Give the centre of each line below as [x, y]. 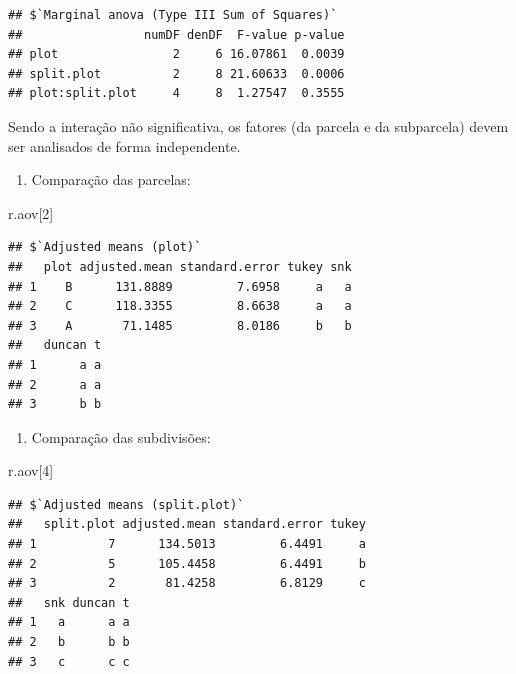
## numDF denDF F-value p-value [176, 34]
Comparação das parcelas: [111, 179]
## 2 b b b [69, 642]
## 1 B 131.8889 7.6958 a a [180, 286]
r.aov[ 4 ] [31, 470]
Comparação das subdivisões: [121, 436]
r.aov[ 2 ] [31, 212]
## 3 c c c [69, 661]
